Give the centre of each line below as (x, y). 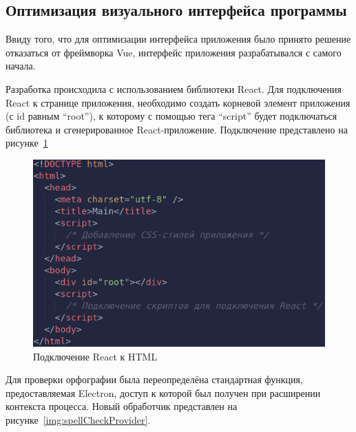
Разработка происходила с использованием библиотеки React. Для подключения (174, 88)
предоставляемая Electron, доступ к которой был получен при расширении (163, 392)
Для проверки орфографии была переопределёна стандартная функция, (154, 379)
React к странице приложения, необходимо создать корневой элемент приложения (178, 102)
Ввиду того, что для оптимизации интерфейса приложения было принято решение (178, 39)
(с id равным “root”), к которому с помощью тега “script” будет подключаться (171, 116)
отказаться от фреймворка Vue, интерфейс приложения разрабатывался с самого (174, 52)
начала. (21, 66)
